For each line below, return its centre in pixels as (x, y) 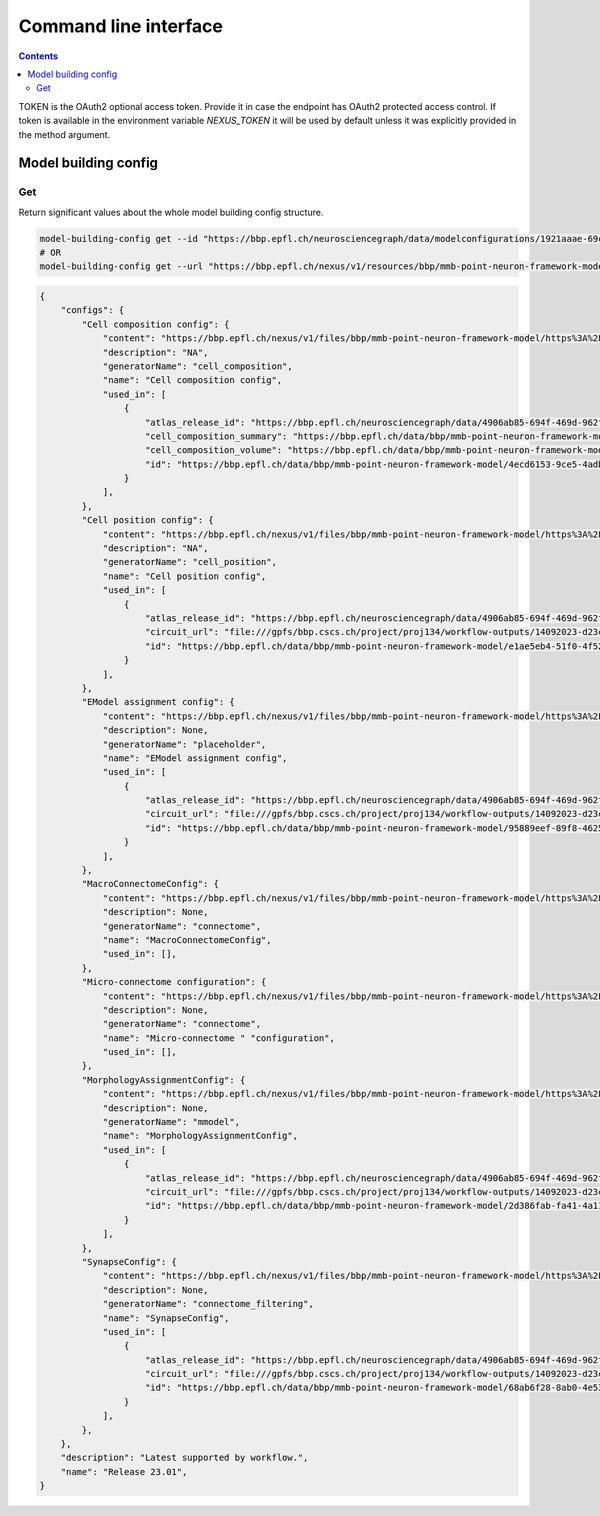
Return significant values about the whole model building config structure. (171, 212)
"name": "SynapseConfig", (166, 1318)
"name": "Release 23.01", (124, 1471)
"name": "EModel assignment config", (195, 758)
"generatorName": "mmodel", (171, 1122)
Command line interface (121, 26)
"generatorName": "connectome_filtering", (208, 1304)
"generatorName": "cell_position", (189, 562)
